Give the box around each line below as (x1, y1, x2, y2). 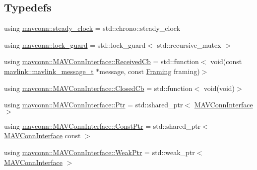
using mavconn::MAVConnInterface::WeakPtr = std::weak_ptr (4, 147, 195, 157)
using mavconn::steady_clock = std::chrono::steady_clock (4, 23, 181, 33)
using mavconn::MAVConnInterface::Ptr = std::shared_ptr (4, 99, 183, 110)
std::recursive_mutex (157, 39, 221, 50)
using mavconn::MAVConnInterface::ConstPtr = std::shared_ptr (4, 120, 201, 131)
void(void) (203, 83, 235, 93)
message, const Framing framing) (99, 66, 200, 76)
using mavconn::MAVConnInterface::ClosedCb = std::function (4, 83, 193, 93)
